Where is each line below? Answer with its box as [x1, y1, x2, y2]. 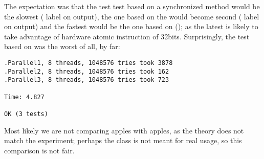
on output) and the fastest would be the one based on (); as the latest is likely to [4, 21, 258, 32]
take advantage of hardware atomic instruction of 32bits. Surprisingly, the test [4, 31, 250, 41]
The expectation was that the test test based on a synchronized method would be [4, 1, 260, 11]
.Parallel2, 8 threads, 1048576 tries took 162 [4, 67, 169, 75]
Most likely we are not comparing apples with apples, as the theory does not [4, 125, 244, 135]
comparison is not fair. [4, 145, 75, 155]
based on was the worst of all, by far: [4, 41, 120, 52]
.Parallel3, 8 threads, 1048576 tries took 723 [4, 76, 169, 84]
